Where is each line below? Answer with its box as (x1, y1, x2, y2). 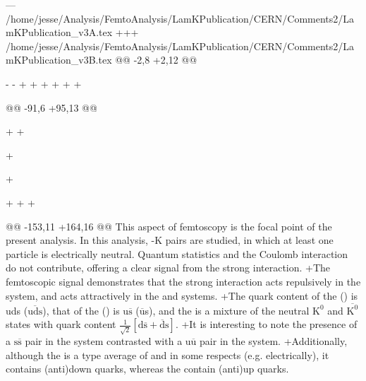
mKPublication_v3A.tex (6, 25, 113, 40)
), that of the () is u (42, 303, 129, 317)
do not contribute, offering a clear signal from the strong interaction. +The (6, 260, 331, 275)
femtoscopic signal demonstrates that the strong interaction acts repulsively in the (6, 274, 361, 288)
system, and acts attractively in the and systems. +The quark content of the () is (6, 288, 358, 303)
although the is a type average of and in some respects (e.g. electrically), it (6, 347, 329, 362)
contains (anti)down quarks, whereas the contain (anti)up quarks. (6, 361, 289, 376)
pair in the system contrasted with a (25, 334, 183, 348)
